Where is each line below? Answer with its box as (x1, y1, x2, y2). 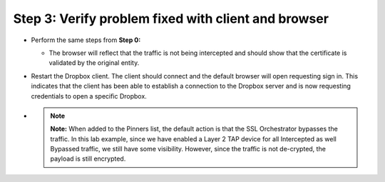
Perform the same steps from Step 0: (31, 36, 141, 44)
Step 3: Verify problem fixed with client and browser (13, 11, 329, 26)
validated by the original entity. (48, 59, 140, 67)
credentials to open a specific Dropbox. (31, 91, 148, 100)
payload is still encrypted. (50, 154, 126, 163)
